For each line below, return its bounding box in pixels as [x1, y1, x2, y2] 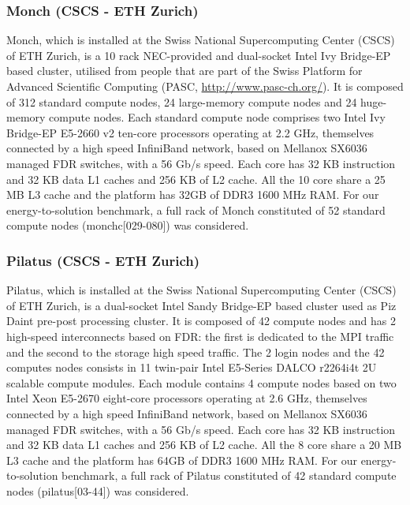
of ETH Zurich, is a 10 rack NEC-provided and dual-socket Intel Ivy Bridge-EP [6, 47, 391, 63]
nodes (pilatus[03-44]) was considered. [6, 482, 189, 499]
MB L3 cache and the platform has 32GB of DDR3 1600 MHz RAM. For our [6, 186, 379, 203]
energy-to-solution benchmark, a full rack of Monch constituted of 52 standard [6, 201, 386, 218]
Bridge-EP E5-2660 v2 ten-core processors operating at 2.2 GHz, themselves [6, 124, 375, 140]
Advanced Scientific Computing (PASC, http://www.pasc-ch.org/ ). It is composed [6, 78, 404, 94]
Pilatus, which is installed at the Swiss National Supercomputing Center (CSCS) [6, 282, 397, 298]
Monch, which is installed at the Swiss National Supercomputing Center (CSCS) [6, 32, 395, 48]
